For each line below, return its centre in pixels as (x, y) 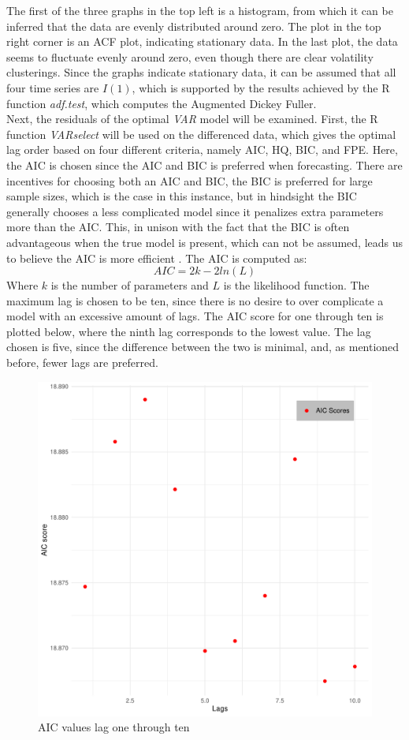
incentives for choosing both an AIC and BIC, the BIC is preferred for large (190, 180)
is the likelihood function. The (296, 285)
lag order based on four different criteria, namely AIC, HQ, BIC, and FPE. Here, (202, 149)
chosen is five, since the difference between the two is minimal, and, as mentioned (203, 347)
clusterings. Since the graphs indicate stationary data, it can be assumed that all (201, 72)
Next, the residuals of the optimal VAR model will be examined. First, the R (192, 119)
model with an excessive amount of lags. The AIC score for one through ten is (195, 316)
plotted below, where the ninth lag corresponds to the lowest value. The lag (189, 331)
